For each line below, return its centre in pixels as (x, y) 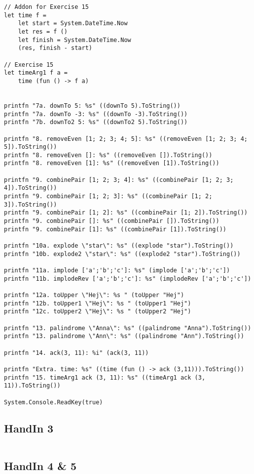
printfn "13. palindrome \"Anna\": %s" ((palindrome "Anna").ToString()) (128, 328)
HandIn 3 (29, 428)
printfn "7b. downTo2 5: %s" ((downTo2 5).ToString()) (96, 122)
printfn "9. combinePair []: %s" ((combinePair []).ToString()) (112, 221)
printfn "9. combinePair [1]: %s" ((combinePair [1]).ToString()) (115, 229)
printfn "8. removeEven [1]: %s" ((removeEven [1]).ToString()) (112, 163)
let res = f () (43, 31)
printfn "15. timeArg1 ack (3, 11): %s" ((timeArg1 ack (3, (105, 377)
